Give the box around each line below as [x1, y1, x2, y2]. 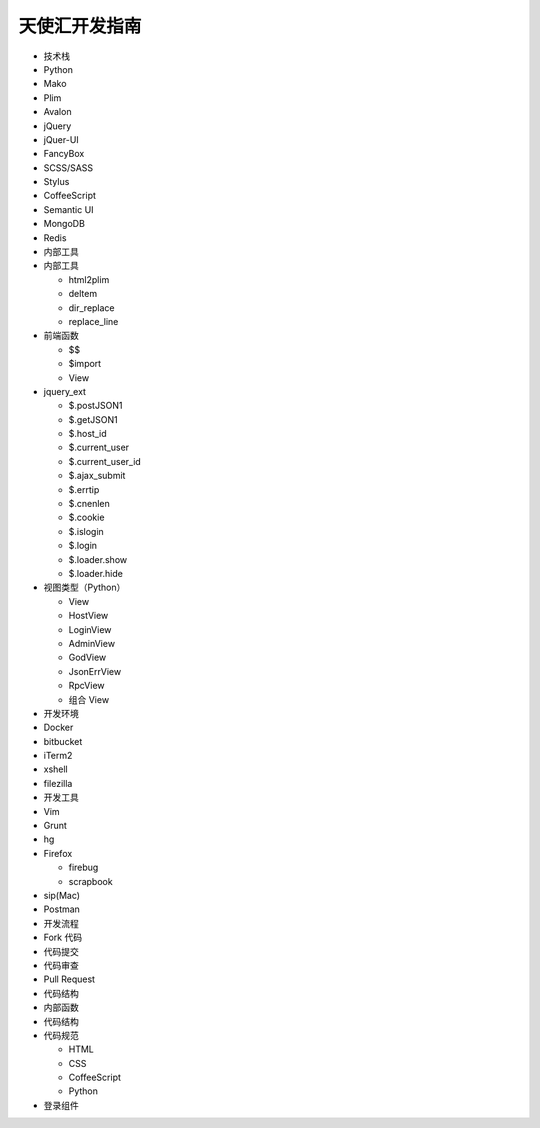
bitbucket [43, 735, 83, 747]
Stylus [43, 176, 70, 188]
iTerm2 [43, 750, 73, 762]
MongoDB [43, 218, 85, 230]
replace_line [68, 315, 119, 327]
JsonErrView [68, 665, 122, 677]
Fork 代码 [43, 931, 83, 944]
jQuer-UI [43, 133, 79, 145]
